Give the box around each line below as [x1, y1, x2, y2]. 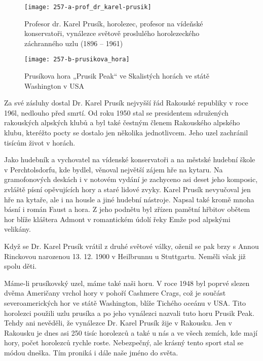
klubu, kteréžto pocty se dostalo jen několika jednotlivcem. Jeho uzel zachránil [4, 127, 248, 138]
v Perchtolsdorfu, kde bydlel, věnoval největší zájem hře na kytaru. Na [4, 164, 223, 174]
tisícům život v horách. [4, 137, 76, 148]
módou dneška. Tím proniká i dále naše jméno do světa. [4, 347, 178, 357]
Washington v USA [24, 80, 84, 91]
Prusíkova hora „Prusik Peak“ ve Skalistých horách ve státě [24, 70, 210, 81]
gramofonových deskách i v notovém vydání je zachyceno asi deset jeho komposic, [4, 174, 258, 185]
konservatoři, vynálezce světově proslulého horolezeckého [24, 28, 200, 39]
